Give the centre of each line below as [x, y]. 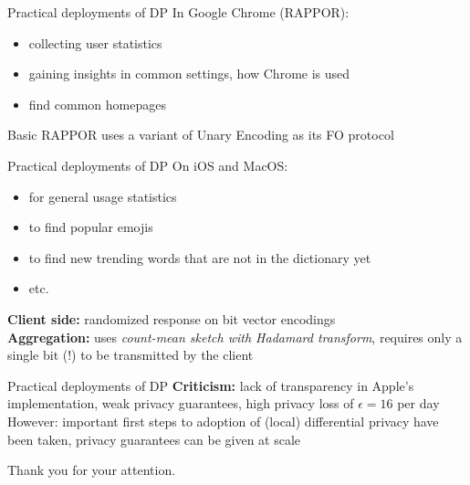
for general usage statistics [103, 196]
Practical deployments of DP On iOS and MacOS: [148, 165]
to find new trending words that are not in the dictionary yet [200, 257]
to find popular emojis [91, 227]
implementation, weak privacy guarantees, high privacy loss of [181, 403]
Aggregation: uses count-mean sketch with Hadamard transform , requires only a [235, 337]
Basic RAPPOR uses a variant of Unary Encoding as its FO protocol [201, 135]
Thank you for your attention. [92, 470]
